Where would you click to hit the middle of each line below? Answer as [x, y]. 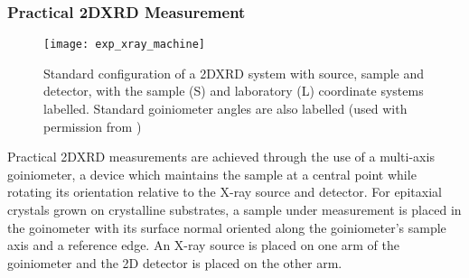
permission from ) [93, 126]
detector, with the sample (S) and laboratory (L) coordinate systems [234, 91]
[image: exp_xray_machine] [124, 45]
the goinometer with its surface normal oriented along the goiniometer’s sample [227, 227]
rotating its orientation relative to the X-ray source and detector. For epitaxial [225, 192]
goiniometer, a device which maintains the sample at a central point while [212, 174]
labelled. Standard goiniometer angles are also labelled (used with [225, 109]
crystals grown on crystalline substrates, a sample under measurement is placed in [234, 210]
